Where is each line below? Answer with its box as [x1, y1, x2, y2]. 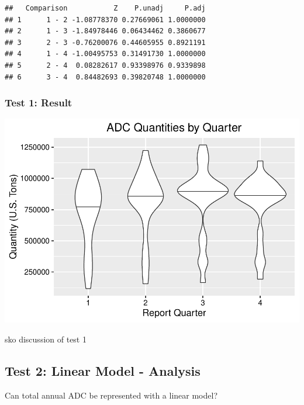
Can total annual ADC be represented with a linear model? [5, 389, 217, 401]
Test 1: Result [5, 95, 72, 110]
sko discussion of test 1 [5, 333, 87, 345]
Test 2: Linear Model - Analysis [5, 361, 201, 379]
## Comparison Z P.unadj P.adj [5, 4, 206, 12]
